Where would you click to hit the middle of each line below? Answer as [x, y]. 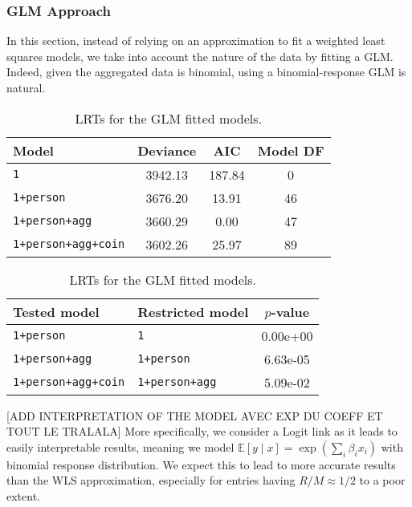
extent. [23, 495]
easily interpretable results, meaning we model [120, 446]
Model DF [291, 150]
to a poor [382, 480]
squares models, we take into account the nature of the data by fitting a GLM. [200, 56]
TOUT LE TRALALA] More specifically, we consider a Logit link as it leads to [202, 431]
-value [290, 311]
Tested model [56, 311]
